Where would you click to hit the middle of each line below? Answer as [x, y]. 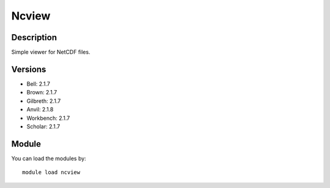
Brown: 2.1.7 [42, 92]
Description [34, 37]
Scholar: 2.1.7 [43, 126]
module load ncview [51, 172]
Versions [29, 69]
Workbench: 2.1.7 [48, 118]
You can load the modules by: [49, 158]
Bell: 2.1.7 [38, 84]
